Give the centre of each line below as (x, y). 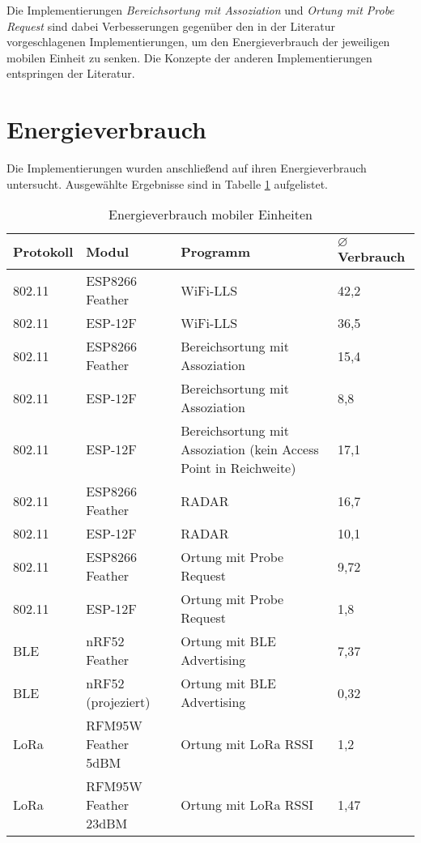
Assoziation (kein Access (250, 449)
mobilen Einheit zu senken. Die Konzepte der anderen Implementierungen (189, 57)
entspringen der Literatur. (71, 73)
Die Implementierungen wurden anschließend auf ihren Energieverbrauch (187, 168)
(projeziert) (118, 702)
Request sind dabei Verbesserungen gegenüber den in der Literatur (171, 26)
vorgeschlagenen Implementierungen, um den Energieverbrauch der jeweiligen (198, 42)
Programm (215, 252)
